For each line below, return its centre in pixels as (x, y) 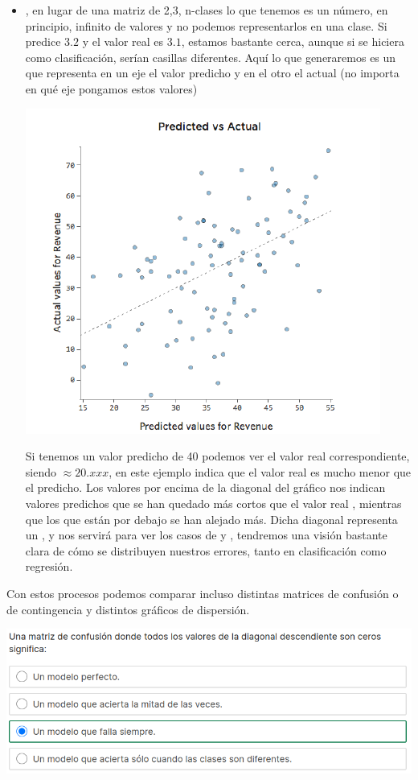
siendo (41, 471)
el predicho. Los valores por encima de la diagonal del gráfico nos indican (205, 487)
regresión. (49, 566)
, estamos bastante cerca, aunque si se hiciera (293, 41)
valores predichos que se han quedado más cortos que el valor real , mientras (213, 503)
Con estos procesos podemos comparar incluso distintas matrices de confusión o (203, 593)
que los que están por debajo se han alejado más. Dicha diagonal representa (211, 519)
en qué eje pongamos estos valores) (111, 88)
